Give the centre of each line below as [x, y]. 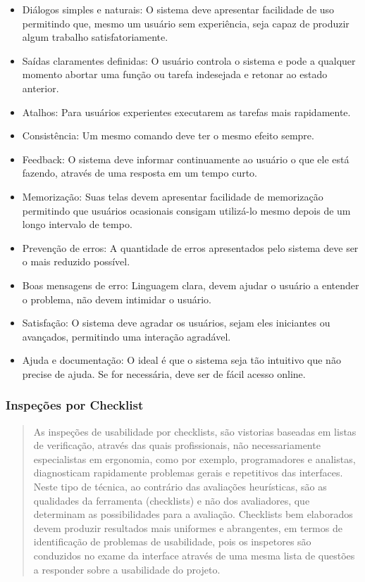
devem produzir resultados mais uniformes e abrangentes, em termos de [188, 527]
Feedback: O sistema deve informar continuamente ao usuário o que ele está [186, 159]
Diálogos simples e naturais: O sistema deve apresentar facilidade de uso [178, 9]
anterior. [41, 88]
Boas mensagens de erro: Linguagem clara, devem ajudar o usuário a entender [191, 285]
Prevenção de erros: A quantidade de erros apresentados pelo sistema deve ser [190, 247]
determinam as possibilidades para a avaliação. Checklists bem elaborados [193, 514]
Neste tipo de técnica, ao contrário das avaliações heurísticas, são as [180, 487]
